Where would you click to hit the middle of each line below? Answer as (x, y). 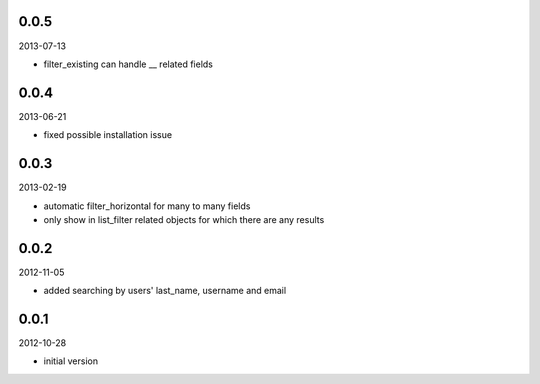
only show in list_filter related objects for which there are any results (184, 219)
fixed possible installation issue (108, 135)
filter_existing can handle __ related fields (128, 64)
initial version (71, 361)
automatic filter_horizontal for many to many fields (147, 206)
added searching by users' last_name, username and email (165, 291)
